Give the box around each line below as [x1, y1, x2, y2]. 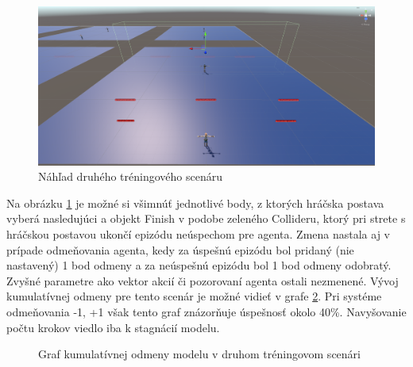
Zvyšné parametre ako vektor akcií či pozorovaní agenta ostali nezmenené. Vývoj [6, 272, 399, 289]
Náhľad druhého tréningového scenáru [38, 168, 223, 185]
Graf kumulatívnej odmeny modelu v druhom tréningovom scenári [38, 346, 361, 362]
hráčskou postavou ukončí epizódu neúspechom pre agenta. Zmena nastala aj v [6, 225, 390, 242]
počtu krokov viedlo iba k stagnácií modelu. [6, 319, 220, 335]
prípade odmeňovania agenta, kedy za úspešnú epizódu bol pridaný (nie [6, 241, 354, 258]
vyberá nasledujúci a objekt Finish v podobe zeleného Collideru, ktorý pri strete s [6, 210, 406, 227]
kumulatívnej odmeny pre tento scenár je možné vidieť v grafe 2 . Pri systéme [6, 288, 382, 304]
